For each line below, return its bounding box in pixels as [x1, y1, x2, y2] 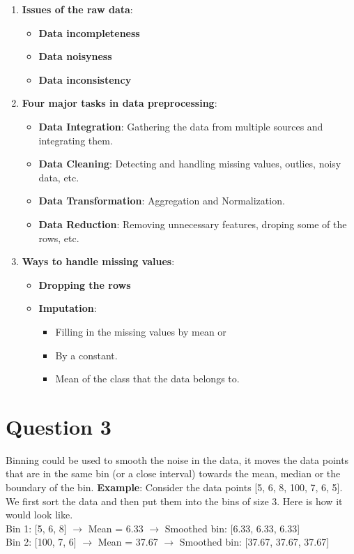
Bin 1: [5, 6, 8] [6, 521, 67, 535]
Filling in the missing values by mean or [55, 324, 226, 338]
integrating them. [38, 133, 113, 147]
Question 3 [6, 412, 111, 440]
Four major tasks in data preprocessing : [22, 96, 217, 110]
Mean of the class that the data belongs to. [55, 371, 240, 386]
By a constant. [55, 347, 118, 362]
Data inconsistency [38, 72, 132, 87]
